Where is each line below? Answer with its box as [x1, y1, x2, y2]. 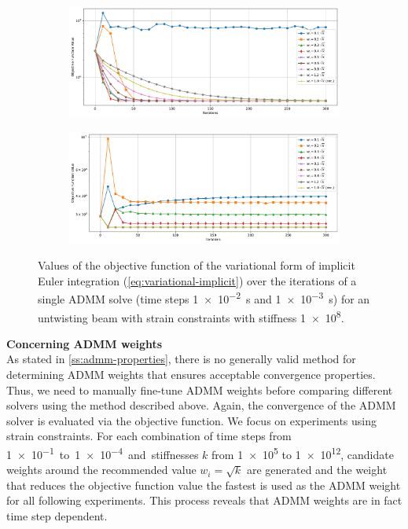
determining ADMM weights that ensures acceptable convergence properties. [6, 366, 376, 383]
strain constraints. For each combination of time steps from [6, 428, 292, 444]
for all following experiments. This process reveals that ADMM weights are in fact [6, 492, 402, 509]
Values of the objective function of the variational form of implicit [38, 257, 355, 274]
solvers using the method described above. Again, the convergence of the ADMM [6, 397, 396, 413]
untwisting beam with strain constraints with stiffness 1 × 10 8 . [38, 307, 344, 325]
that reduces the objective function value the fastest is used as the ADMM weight [6, 476, 401, 493]
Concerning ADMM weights [6, 335, 163, 351]
